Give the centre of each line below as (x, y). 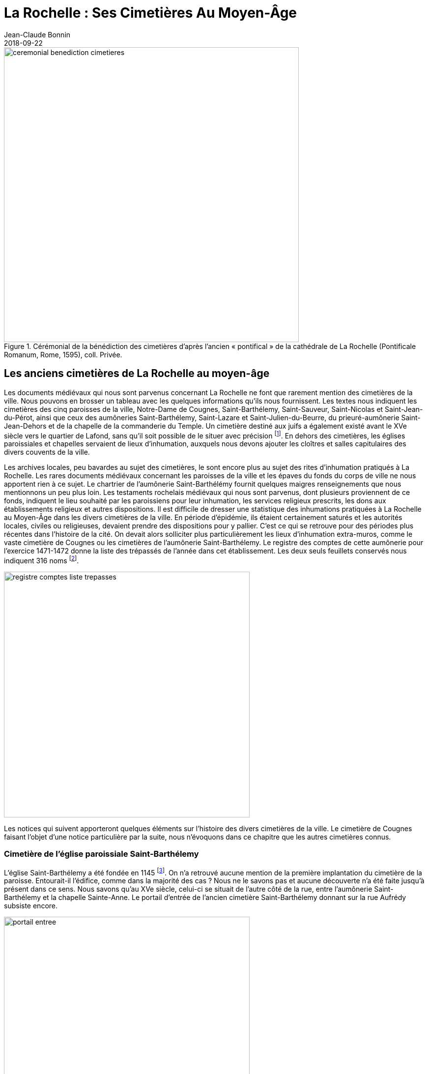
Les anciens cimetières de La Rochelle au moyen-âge (137, 374)
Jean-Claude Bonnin (37, 34)
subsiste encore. (31, 906)
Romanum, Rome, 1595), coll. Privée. (63, 354)
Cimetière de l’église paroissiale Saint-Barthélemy (101, 854)
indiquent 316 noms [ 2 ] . (42, 560)
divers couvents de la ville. (47, 452)
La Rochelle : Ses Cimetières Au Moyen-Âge (151, 13)
